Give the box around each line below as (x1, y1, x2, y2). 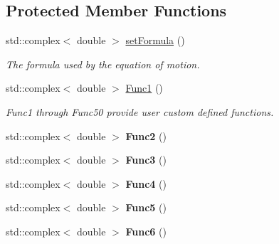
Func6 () (125, 223, 167, 238)
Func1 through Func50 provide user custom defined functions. (6, 104, 274, 119)
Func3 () (125, 152, 167, 167)
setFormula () (125, 33, 185, 48)
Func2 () (125, 128, 167, 143)
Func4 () (125, 176, 167, 191)
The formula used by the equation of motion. (6, 56, 200, 71)
